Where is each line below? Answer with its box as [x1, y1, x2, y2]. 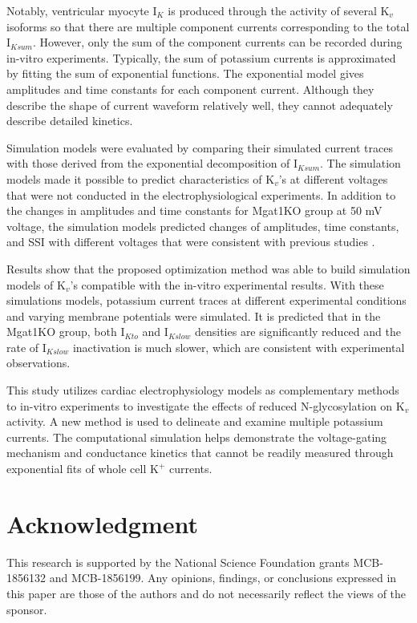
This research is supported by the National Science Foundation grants [6, 553, 350, 570]
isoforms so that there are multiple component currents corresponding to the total [6, 18, 410, 34]
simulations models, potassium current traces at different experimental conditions [6, 292, 407, 309]
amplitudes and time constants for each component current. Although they [6, 80, 374, 97]
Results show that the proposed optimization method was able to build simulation [6, 260, 411, 277]
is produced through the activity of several [168, 2, 377, 18]
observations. [6, 354, 71, 371]
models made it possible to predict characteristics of [6, 170, 262, 187]
